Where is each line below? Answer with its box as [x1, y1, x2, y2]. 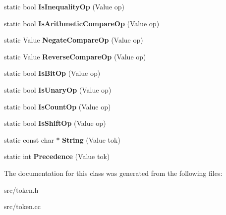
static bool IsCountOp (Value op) [4, 101, 111, 111]
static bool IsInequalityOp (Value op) [4, 1, 124, 11]
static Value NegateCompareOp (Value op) [4, 35, 143, 45]
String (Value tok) [62, 134, 120, 145]
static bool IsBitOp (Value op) [4, 68, 101, 78]
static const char [4, 134, 54, 145]
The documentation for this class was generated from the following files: [4, 167, 223, 178]
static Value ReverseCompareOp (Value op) [4, 51, 146, 61]
